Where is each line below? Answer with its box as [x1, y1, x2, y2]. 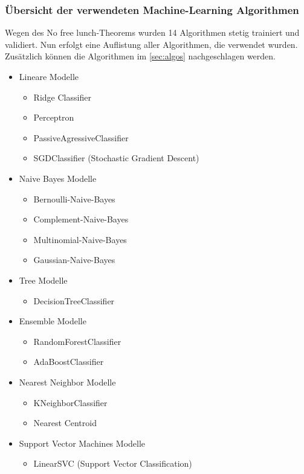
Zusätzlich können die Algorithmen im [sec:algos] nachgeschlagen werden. [5, 50, 276, 62]
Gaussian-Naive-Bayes [33, 253, 115, 266]
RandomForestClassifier [33, 335, 121, 347]
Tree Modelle [19, 273, 68, 286]
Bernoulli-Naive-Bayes [33, 192, 115, 205]
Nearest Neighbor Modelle [19, 375, 116, 388]
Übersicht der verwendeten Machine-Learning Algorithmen [5, 2, 299, 17]
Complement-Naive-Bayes [33, 213, 129, 225]
